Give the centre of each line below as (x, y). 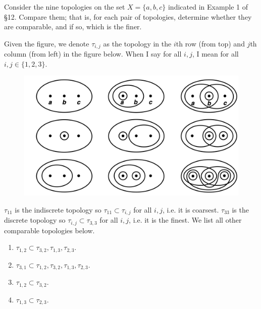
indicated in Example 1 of (208, 7)
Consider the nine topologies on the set (65, 7)
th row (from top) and (210, 43)
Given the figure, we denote (47, 43)
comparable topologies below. (49, 230)
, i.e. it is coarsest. (191, 209)
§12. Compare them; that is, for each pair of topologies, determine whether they (128, 16)
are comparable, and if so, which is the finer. (73, 27)
